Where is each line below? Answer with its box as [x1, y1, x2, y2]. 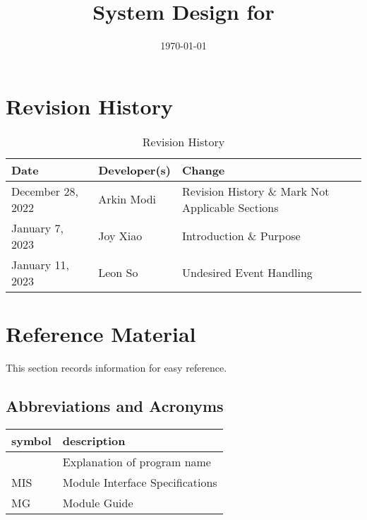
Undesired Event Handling [181, 264, 313, 281]
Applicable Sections [181, 199, 279, 215]
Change [181, 161, 225, 178]
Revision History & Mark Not [181, 182, 330, 199]
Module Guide [62, 494, 133, 511]
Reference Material [6, 319, 196, 348]
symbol [11, 432, 52, 449]
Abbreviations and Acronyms [6, 394, 224, 416]
